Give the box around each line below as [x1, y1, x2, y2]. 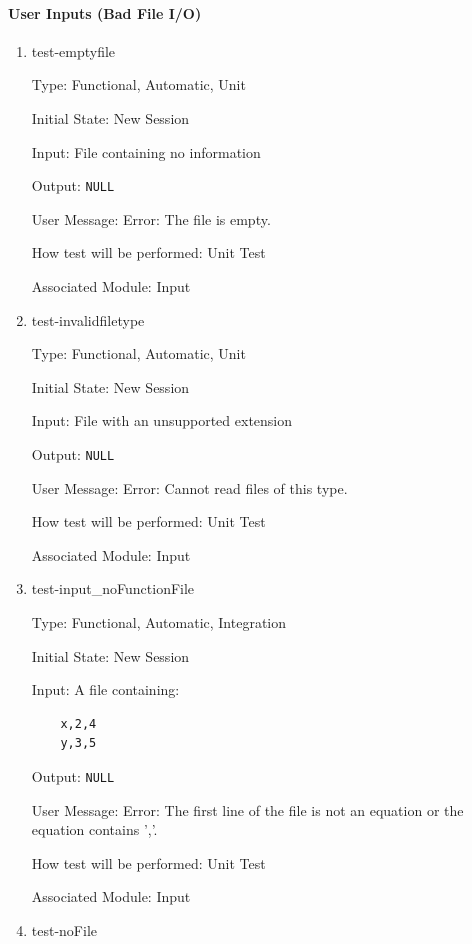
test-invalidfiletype [31, 309, 145, 330]
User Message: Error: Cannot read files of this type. [31, 477, 348, 498]
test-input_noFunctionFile [31, 578, 195, 599]
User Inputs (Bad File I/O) [8, 2, 202, 23]
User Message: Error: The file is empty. [31, 208, 271, 229]
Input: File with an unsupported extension [31, 410, 293, 431]
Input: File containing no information [31, 141, 261, 162]
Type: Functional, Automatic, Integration [31, 612, 287, 633]
